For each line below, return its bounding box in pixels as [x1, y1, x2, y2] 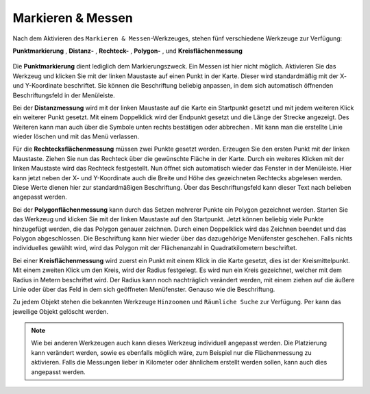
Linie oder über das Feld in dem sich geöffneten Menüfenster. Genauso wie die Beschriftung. [12, 285, 275, 293]
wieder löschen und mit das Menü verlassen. [12, 132, 140, 140]
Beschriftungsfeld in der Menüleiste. [12, 91, 116, 99]
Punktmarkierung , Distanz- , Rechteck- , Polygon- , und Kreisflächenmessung [12, 47, 243, 55]
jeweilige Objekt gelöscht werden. [12, 307, 109, 315]
